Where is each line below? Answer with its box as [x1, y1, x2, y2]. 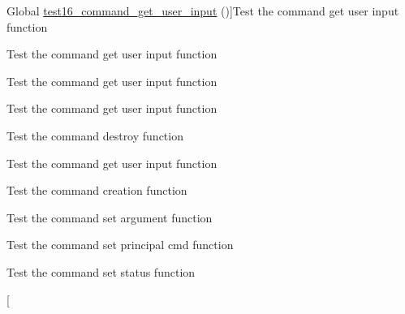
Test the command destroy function [6, 127, 183, 144]
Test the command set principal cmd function [6, 236, 234, 253]
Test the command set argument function [6, 209, 213, 226]
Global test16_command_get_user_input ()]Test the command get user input [6, 2, 399, 19]
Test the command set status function [6, 263, 196, 280]
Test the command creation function [6, 182, 187, 199]
